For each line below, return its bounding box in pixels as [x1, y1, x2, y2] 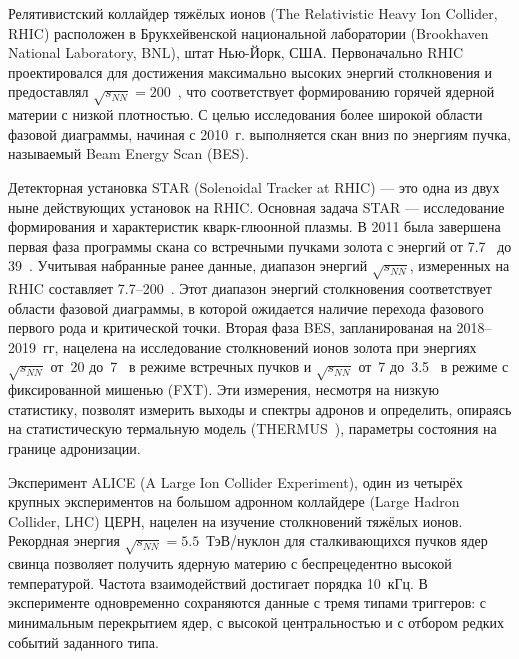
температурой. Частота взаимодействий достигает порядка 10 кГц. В [8, 572, 428, 593]
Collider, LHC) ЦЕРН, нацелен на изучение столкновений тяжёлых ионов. [8, 510, 463, 531]
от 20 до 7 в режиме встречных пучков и [50, 356, 312, 377]
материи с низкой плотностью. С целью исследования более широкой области [8, 104, 483, 125]
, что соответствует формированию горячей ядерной [177, 81, 495, 102]
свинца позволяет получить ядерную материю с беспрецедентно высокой [8, 553, 452, 574]
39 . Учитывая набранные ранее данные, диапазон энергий [8, 255, 368, 276]
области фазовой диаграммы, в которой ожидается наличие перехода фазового [8, 297, 484, 318]
